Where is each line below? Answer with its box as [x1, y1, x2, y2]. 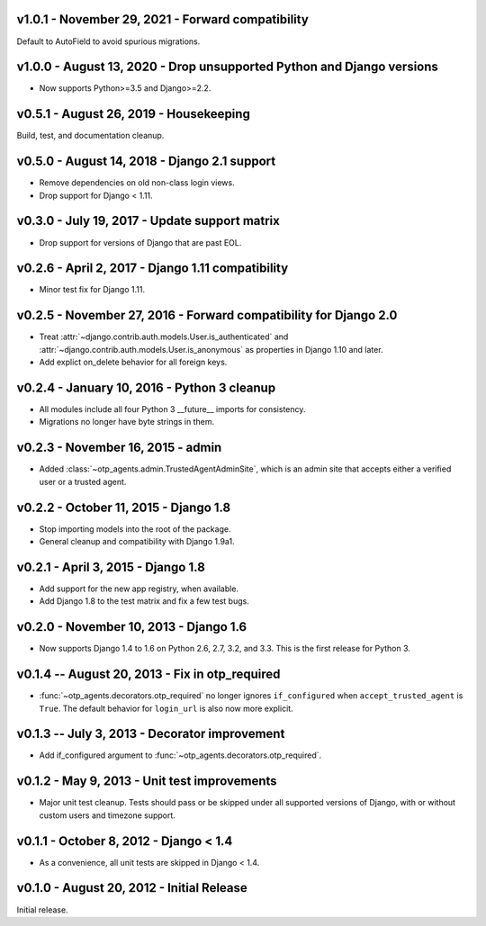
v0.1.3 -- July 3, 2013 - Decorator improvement [16, 726, 285, 742]
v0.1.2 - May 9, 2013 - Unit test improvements [16, 774, 278, 789]
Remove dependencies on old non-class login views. [39, 177, 235, 188]
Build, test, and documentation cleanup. [16, 130, 165, 141]
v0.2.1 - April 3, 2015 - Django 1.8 [16, 559, 206, 575]
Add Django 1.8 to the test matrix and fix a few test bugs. [39, 596, 249, 607]
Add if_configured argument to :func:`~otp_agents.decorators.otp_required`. [39, 750, 322, 760]
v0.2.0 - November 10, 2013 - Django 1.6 [16, 619, 247, 634]
